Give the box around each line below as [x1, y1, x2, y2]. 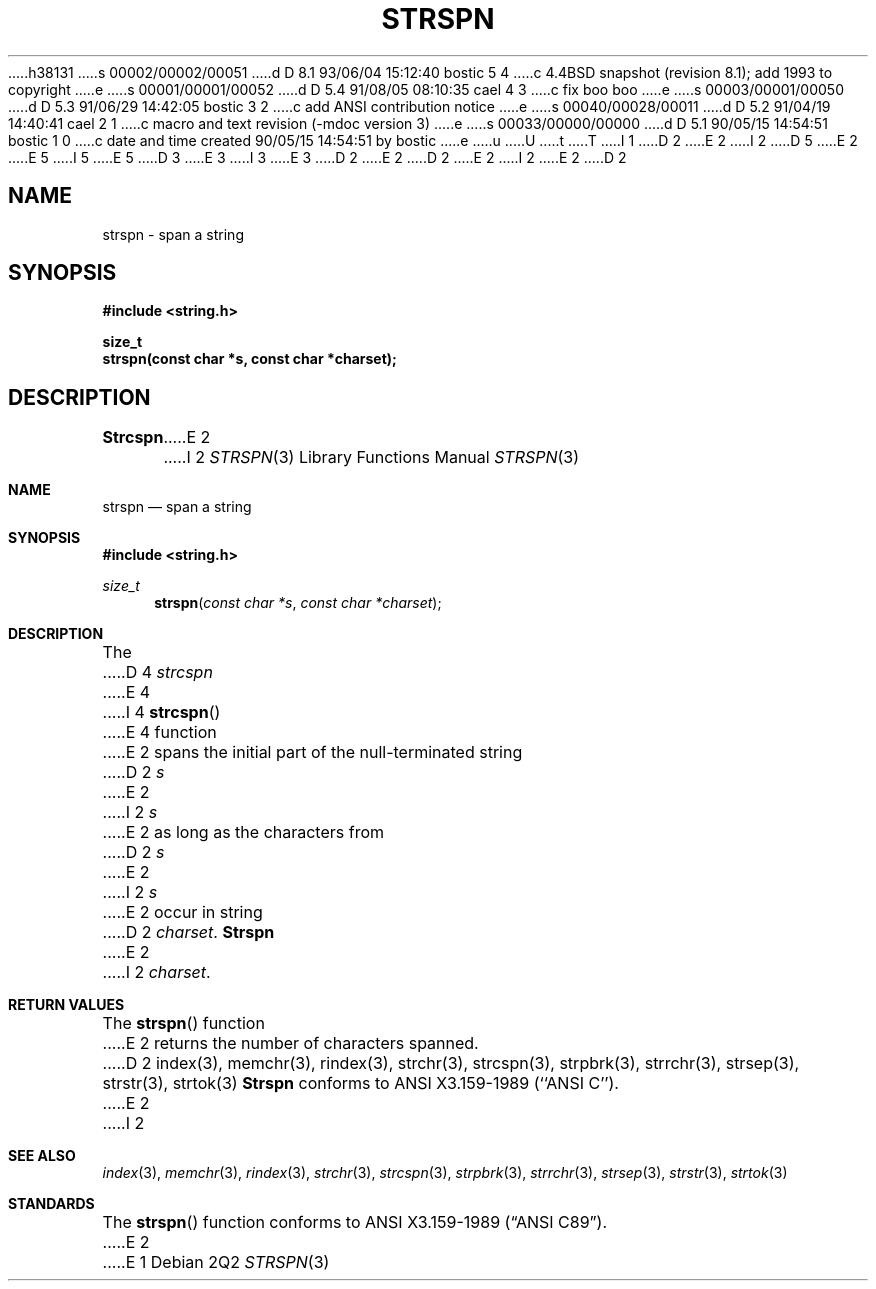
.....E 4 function [102, 722, 217, 743]
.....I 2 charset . [102, 962, 211, 983]
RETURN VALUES [8, 996, 125, 1014]
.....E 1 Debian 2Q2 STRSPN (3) [102, 1252, 330, 1273]
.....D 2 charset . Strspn [102, 922, 275, 943]
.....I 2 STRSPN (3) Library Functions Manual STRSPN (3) [163, 447, 580, 468]
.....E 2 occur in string [102, 902, 263, 923]
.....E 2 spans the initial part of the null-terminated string [102, 742, 523, 763]
